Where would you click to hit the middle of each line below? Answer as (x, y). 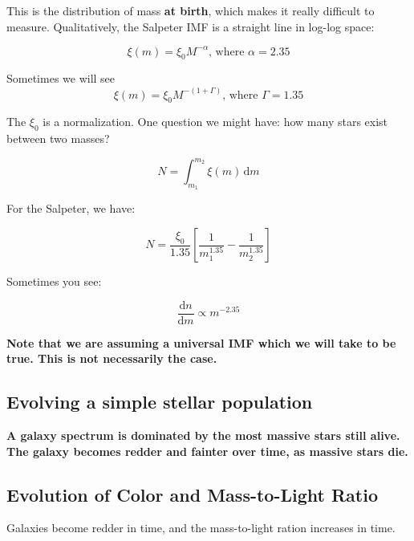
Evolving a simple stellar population (160, 402)
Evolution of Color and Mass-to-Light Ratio (192, 494)
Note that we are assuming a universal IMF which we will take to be (201, 342)
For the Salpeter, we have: (71, 208)
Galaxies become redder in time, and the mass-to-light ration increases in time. (201, 528)
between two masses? (58, 138)
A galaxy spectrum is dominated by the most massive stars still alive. (203, 435)
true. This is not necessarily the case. (112, 358)
